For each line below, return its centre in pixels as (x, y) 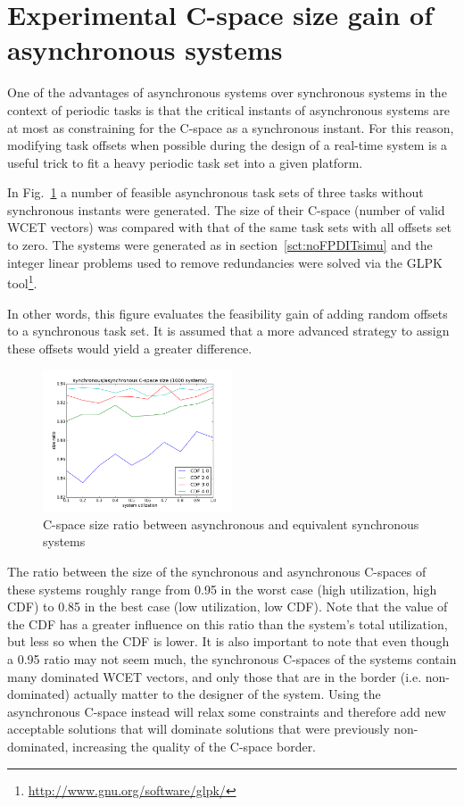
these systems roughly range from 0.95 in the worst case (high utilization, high (222, 589)
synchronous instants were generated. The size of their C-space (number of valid (226, 209)
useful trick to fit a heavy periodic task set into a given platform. (185, 162)
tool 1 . (22, 282)
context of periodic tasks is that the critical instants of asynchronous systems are (228, 109)
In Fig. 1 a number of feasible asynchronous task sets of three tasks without (215, 192)
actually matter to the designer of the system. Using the (227, 694)
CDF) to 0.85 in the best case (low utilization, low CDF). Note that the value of (228, 607)
